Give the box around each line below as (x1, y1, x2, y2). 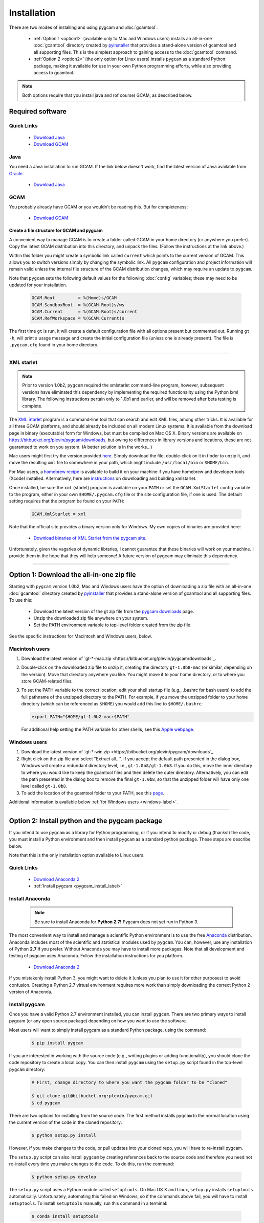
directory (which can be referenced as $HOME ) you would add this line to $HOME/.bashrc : (21, 701, 203, 707)
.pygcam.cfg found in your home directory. (9, 342, 99, 348)
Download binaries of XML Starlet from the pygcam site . (33, 535, 147, 541)
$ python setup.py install (31, 1132, 96, 1138)
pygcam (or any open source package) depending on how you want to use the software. (9, 1018, 187, 1024)
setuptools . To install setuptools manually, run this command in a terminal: (9, 1200, 168, 1206)
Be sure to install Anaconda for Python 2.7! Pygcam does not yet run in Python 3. (34, 919, 198, 925)
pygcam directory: (9, 1066, 45, 1072)
